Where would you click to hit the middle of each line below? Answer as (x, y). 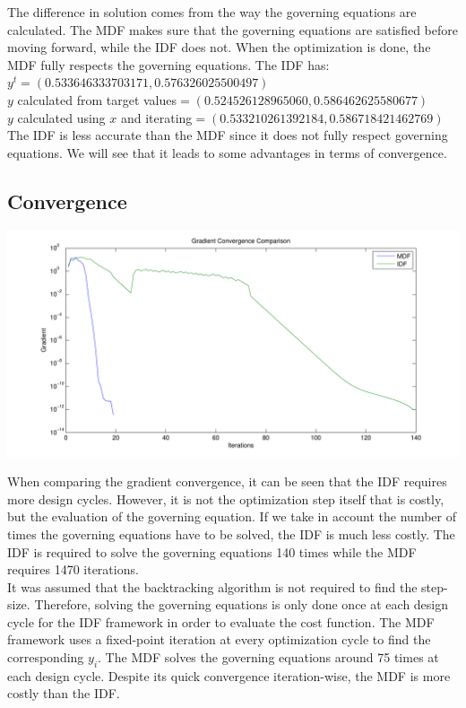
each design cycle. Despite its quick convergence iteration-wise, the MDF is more (229, 675)
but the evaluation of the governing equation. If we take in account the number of (232, 516)
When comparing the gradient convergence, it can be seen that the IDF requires (227, 481)
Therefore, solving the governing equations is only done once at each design (242, 604)
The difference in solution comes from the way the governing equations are (212, 12)
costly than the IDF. (64, 693)
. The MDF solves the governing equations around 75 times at (268, 657)
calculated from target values (97, 99)
